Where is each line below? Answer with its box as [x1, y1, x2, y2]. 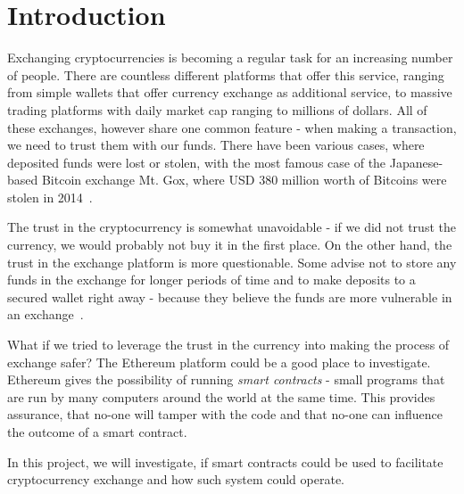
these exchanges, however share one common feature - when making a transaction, [7, 118, 457, 136]
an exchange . [7, 305, 84, 324]
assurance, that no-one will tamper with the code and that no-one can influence [7, 405, 443, 424]
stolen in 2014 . [7, 187, 93, 206]
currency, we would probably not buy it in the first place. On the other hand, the [7, 235, 452, 254]
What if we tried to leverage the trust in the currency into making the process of [7, 335, 450, 354]
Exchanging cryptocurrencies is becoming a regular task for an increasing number [7, 48, 453, 67]
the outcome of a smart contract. [7, 423, 187, 440]
